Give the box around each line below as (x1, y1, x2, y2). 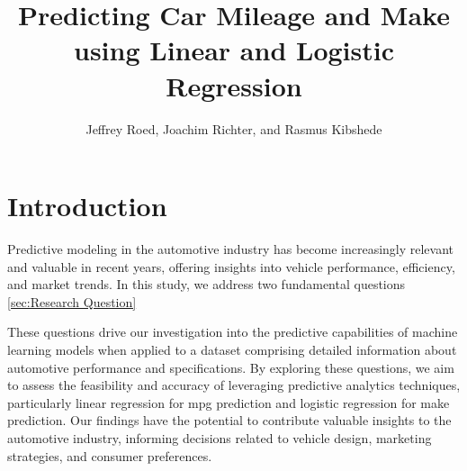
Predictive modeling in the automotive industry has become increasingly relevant (7, 240, 454, 258)
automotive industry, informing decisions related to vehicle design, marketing (7, 428, 432, 447)
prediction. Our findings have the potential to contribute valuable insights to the (7, 411, 452, 430)
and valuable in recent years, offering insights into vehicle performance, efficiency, (7, 257, 455, 276)
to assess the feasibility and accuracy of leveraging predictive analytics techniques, (7, 376, 461, 394)
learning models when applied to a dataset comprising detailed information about (7, 340, 457, 358)
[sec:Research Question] (7, 292, 137, 311)
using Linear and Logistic (74, 32, 394, 68)
